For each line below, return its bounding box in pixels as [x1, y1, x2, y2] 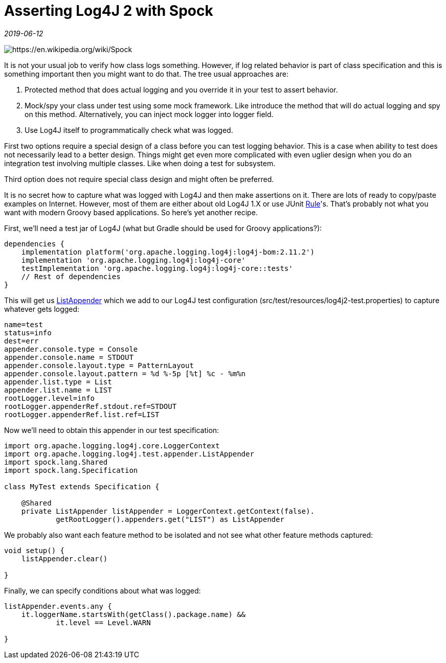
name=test [4, 320, 43, 329]
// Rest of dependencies [21, 272, 121, 281]
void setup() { [4, 546, 65, 555]
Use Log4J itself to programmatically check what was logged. [25, 125, 233, 134]
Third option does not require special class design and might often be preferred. [4, 174, 274, 184]
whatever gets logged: [4, 304, 80, 313]
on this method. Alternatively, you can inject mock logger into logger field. [25, 109, 274, 119]
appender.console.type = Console [4, 345, 138, 353]
